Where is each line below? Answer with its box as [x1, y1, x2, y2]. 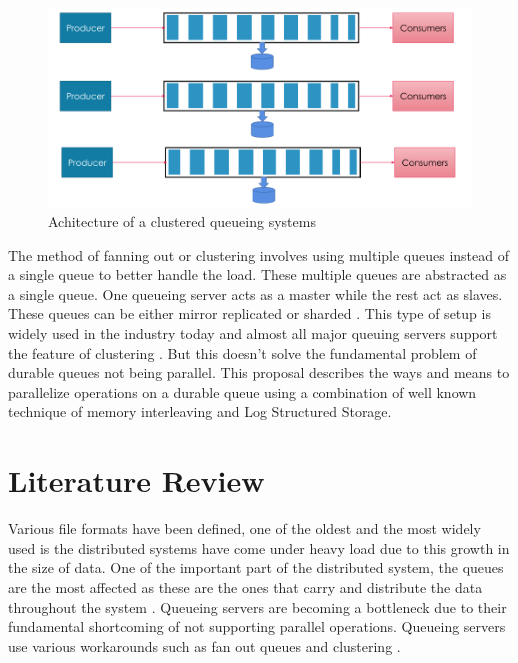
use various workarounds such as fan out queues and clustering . [8, 635, 401, 656]
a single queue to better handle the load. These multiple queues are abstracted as [8, 264, 507, 285]
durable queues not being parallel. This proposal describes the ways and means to [8, 362, 510, 383]
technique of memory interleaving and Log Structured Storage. [8, 401, 392, 422]
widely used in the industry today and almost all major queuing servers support [8, 323, 498, 344]
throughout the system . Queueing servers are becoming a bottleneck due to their [8, 596, 507, 617]
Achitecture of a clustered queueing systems [48, 211, 316, 232]
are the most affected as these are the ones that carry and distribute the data [8, 576, 483, 597]
